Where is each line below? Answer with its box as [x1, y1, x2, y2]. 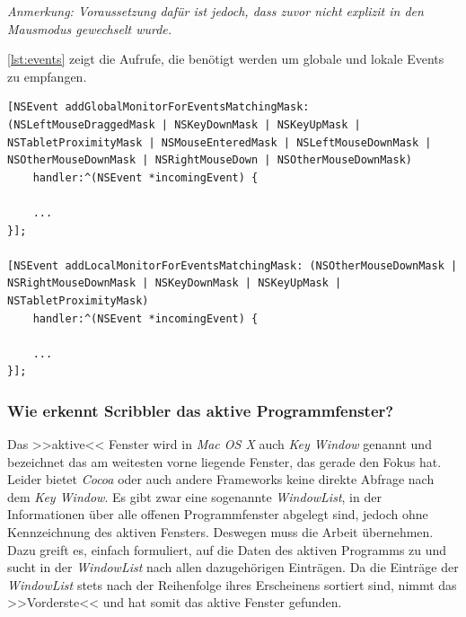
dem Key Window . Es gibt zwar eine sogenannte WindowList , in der [7, 487, 382, 506]
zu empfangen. [7, 66, 87, 85]
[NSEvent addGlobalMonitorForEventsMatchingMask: [7, 101, 310, 114]
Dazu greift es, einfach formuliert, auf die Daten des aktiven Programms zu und [7, 540, 447, 559]
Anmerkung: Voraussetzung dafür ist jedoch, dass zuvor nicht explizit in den [7, 2, 424, 20]
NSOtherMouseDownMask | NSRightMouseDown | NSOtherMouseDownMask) [7, 154, 413, 167]
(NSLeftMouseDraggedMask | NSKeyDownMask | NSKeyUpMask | [7, 118, 361, 131]
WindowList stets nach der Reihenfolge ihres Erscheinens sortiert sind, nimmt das [7, 575, 457, 594]
